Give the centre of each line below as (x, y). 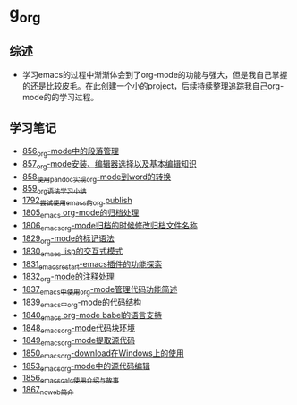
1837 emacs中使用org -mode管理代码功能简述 (100, 290)
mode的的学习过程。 (60, 97)
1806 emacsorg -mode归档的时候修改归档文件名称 (110, 227)
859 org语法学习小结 (54, 189)
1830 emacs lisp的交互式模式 (72, 252)
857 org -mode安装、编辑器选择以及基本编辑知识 (109, 165)
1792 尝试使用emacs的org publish (77, 201)
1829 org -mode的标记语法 (68, 239)
